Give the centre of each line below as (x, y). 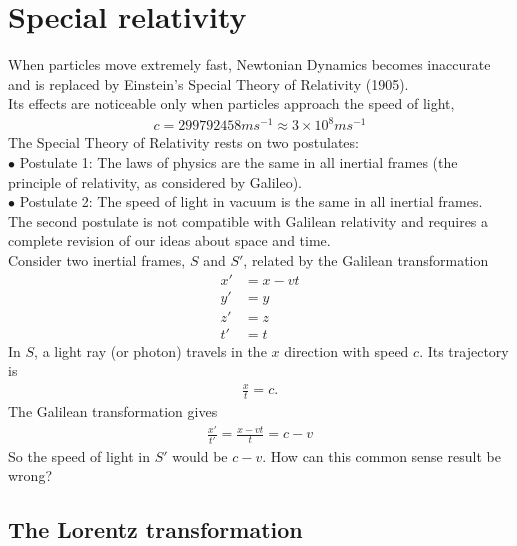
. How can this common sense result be (381, 455)
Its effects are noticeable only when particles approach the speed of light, (231, 103)
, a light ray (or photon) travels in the (150, 350)
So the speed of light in (79, 455)
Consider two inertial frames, (97, 260)
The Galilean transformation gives (113, 411)
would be (200, 455)
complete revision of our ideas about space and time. (169, 240)
